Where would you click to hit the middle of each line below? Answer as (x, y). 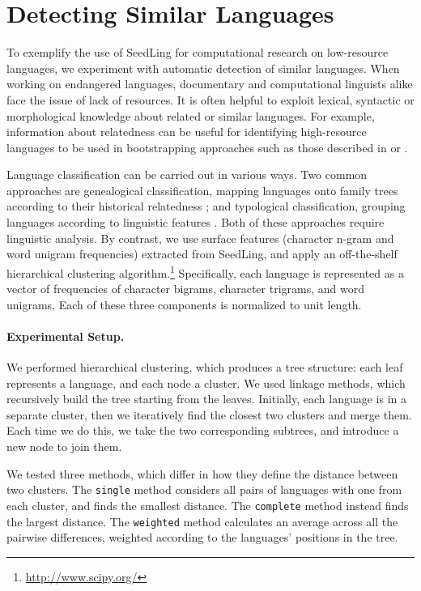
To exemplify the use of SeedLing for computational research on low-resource (198, 52)
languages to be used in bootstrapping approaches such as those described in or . (207, 147)
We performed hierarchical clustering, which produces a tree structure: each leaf (205, 367)
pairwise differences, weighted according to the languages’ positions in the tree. (202, 537)
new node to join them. (64, 446)
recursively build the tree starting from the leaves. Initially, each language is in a (207, 399)
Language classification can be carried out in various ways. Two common (187, 174)
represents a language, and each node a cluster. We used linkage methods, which (206, 383)
